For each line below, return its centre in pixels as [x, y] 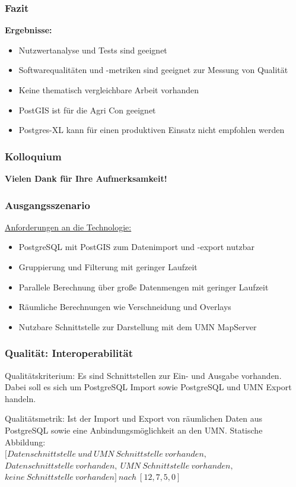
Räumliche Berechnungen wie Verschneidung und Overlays [125, 307]
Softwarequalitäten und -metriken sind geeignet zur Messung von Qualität [153, 70]
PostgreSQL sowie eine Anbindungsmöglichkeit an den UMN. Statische [134, 430]
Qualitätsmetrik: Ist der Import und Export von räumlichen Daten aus [134, 418]
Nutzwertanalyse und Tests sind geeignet [93, 50]
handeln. [20, 398]
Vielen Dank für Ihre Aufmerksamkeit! [86, 178]
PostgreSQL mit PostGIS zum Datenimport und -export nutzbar [136, 247]
